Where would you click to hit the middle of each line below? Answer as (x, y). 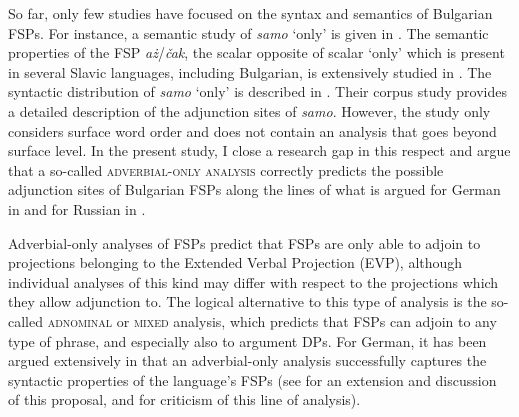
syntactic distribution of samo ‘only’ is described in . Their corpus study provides (257, 91)
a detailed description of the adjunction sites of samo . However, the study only (249, 110)
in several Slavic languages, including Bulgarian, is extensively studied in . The (250, 71)
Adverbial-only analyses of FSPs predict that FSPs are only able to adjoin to (244, 242)
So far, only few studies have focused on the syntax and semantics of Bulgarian (250, 13)
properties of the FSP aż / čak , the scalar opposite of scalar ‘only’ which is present (256, 52)
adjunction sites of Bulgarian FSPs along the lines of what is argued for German (254, 189)
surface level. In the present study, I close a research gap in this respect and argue (259, 150)
